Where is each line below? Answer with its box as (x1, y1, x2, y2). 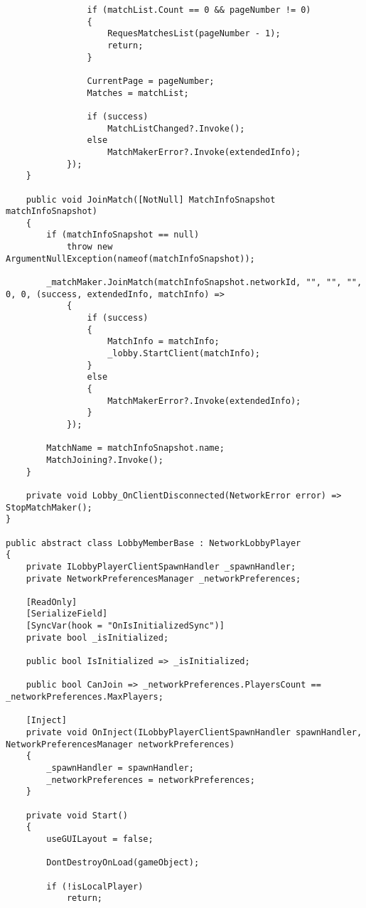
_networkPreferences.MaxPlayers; (6, 692, 163, 703)
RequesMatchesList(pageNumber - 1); (107, 28, 281, 39)
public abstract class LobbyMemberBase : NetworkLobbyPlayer (6, 538, 301, 548)
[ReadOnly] (26, 597, 77, 607)
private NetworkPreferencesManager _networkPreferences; (26, 573, 301, 584)
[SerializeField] (26, 609, 108, 619)
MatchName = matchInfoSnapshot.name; (46, 443, 225, 454)
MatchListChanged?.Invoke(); (107, 123, 245, 134)
